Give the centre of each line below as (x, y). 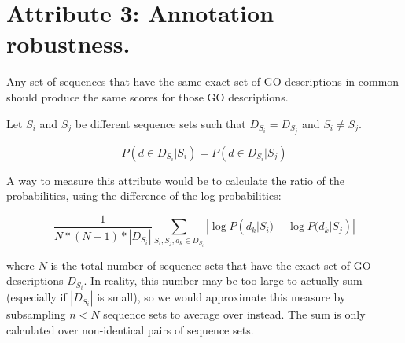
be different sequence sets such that (160, 123)
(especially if (37, 297)
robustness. (68, 44)
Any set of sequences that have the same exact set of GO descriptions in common (203, 81)
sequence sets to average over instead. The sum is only (234, 314)
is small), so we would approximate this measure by (221, 297)
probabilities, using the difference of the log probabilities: (144, 195)
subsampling (36, 314)
